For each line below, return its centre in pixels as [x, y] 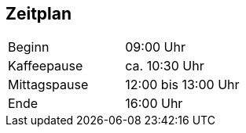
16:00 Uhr [154, 104]
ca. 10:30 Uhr [165, 66]
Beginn [29, 47]
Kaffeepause [46, 66]
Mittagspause [48, 85]
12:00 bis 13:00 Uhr [182, 85]
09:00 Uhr [155, 47]
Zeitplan [39, 14]
